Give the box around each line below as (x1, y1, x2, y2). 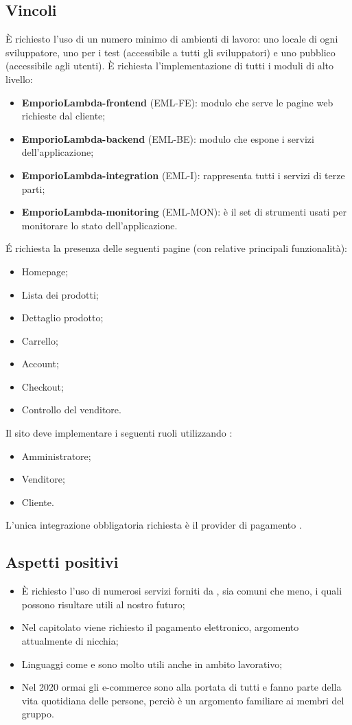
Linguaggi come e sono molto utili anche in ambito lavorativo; (21, 656, 283, 671)
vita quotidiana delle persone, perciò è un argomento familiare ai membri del (21, 693, 344, 707)
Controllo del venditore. (21, 402, 121, 417)
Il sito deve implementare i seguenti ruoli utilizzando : (5, 426, 233, 440)
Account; (21, 356, 59, 371)
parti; (21, 181, 45, 196)
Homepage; (21, 264, 69, 278)
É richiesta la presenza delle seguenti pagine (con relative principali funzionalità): (5, 241, 347, 255)
